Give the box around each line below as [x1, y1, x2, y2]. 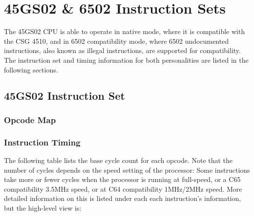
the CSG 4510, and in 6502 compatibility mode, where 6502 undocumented [4, 36, 229, 46]
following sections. [4, 64, 58, 74]
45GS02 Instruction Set [4, 88, 125, 103]
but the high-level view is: [4, 202, 82, 213]
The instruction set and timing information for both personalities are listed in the [4, 54, 249, 65]
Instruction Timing [4, 136, 81, 148]
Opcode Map [4, 113, 56, 126]
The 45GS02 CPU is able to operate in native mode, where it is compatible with [4, 26, 245, 36]
